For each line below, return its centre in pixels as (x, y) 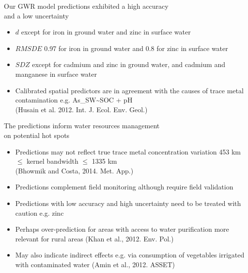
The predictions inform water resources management (82, 126)
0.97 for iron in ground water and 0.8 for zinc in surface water (136, 48)
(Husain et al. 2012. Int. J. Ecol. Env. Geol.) (81, 109)
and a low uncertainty (36, 15)
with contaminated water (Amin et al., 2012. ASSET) (95, 264)
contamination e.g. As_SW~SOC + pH (74, 100)
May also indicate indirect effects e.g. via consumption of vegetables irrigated (130, 255)
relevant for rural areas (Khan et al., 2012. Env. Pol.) (94, 238)
